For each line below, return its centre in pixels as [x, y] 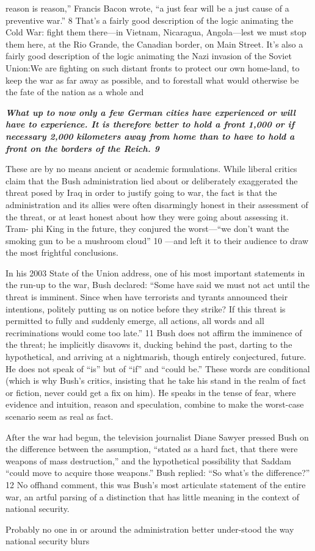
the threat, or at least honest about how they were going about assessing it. [147, 216]
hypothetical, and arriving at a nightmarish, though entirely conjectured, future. [156, 357]
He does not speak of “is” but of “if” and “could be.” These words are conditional [158, 368]
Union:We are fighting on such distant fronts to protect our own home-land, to [153, 67]
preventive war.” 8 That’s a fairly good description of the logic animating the [150, 20]
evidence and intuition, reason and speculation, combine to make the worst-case [155, 404]
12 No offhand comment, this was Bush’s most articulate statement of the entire [156, 484]
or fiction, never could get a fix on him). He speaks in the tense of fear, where [151, 392]
